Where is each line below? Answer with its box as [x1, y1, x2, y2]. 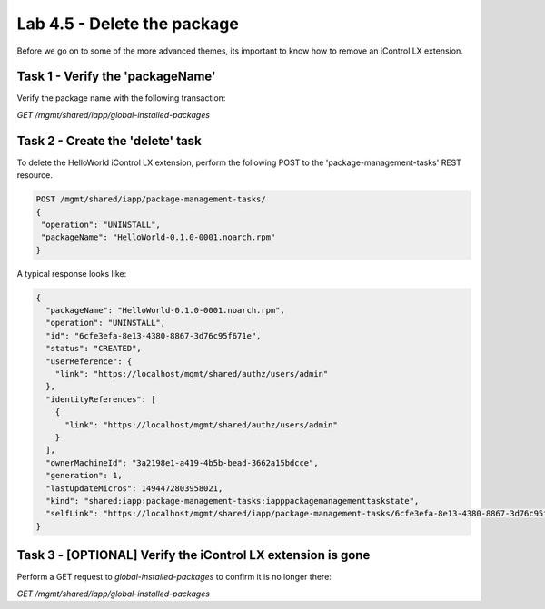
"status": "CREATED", [45, 343, 143, 354]
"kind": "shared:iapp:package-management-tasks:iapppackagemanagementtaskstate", [45, 496, 420, 506]
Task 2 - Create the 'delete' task [16, 133, 202, 149]
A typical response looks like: [16, 268, 127, 279]
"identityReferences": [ [45, 394, 156, 404]
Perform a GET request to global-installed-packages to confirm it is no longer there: [16, 572, 332, 583]
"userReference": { [45, 356, 133, 367]
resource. [16, 170, 54, 181]
